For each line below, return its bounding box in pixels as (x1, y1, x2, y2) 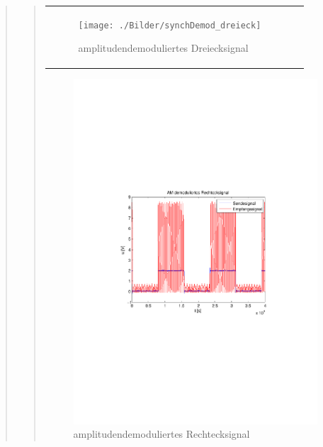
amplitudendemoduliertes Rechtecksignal (73, 426, 250, 441)
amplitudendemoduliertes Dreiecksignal (78, 40, 249, 55)
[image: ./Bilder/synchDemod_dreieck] (78, 20, 261, 31)
